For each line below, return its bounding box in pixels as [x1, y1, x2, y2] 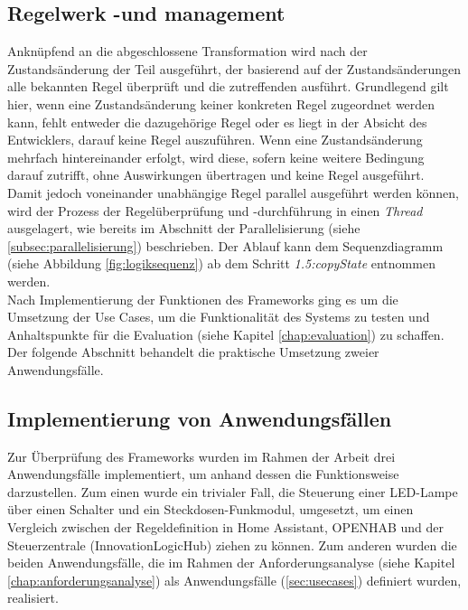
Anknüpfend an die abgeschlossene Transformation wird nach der [7, 42, 368, 61]
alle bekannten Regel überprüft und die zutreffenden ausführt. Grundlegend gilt [7, 77, 449, 96]
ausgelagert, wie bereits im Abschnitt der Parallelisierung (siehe [7, 219, 360, 238]
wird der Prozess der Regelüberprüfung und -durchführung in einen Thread [7, 201, 423, 220]
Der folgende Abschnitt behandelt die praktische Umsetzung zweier [7, 343, 379, 361]
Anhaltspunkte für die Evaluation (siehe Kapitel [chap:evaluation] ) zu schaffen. [7, 324, 445, 343]
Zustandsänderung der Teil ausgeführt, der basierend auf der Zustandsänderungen [7, 59, 462, 78]
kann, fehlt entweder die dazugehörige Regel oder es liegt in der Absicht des [7, 112, 427, 131]
